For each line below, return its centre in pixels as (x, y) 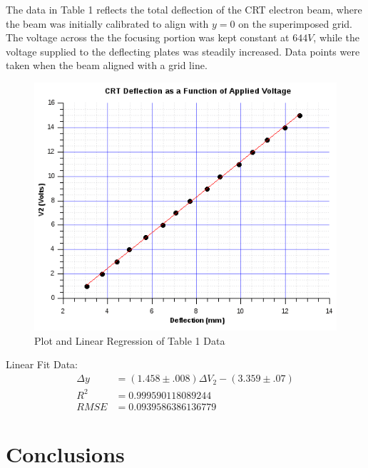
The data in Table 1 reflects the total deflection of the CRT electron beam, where (184, 9)
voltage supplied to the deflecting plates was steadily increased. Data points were (183, 51)
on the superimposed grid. (295, 23)
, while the (336, 37)
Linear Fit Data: (42, 364)
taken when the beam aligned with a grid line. (107, 65)
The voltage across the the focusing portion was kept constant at (148, 37)
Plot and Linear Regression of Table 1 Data (130, 340)
